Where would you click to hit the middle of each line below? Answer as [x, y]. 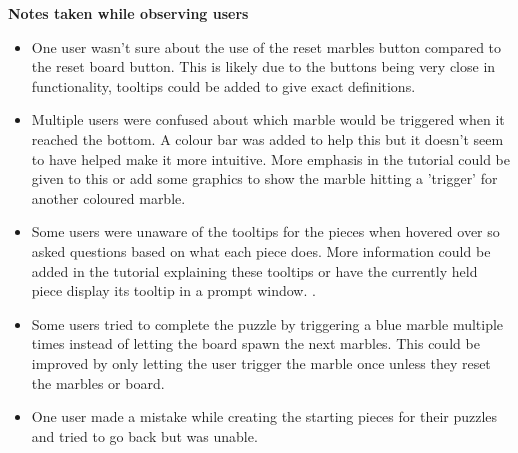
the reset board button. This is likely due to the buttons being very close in [263, 66]
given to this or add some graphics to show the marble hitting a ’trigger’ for [264, 178]
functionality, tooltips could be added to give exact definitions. [223, 85]
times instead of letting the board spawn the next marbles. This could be [255, 343]
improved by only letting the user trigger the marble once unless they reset [261, 362]
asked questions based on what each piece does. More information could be [261, 250]
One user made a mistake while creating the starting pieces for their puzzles [264, 416]
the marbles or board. [98, 382]
